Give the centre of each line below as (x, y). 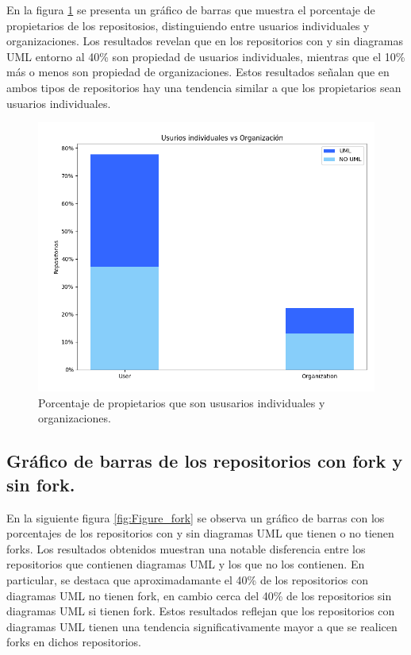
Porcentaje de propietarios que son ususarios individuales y (182, 402)
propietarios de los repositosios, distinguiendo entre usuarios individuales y (188, 25)
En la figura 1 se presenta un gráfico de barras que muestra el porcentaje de (191, 10)
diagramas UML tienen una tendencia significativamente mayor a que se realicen (202, 626)
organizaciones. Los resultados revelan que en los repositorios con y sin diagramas (205, 41)
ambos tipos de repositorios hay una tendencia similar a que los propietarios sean (204, 87)
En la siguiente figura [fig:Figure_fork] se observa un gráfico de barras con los (196, 517)
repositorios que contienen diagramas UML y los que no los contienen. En (186, 564)
